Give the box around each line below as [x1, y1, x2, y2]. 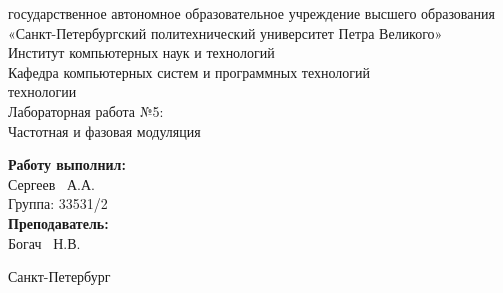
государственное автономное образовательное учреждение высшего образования [8, 3, 495, 23]
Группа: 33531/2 [8, 193, 108, 214]
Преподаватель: [8, 212, 109, 233]
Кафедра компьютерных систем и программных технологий [8, 61, 371, 82]
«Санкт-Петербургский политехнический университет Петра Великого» [8, 22, 443, 43]
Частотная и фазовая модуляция [8, 120, 201, 141]
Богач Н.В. [8, 232, 81, 253]
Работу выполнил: [8, 154, 126, 175]
